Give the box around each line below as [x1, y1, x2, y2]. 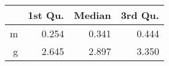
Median [74, 8, 111, 22]
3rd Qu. [120, 8, 159, 22]
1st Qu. [28, 8, 65, 22]
